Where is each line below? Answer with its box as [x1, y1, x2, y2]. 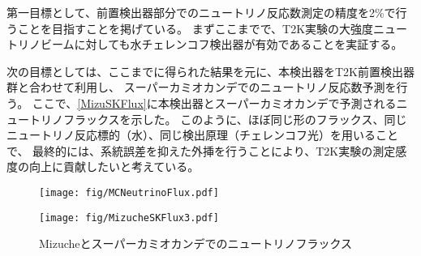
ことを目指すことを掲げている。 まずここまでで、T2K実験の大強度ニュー [17, 19, 408, 36]
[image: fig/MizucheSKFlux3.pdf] [39, 211, 219, 224]
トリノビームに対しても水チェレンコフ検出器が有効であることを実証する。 [6, 36, 403, 53]
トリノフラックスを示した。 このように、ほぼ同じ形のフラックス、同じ [28, 110, 407, 127]
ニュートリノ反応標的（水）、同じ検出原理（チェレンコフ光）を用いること [6, 126, 398, 143]
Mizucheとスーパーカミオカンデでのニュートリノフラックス [39, 235, 352, 252]
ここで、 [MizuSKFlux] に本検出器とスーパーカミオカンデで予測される [32, 94, 397, 111]
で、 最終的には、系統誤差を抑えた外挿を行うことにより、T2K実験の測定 [6, 142, 396, 159]
